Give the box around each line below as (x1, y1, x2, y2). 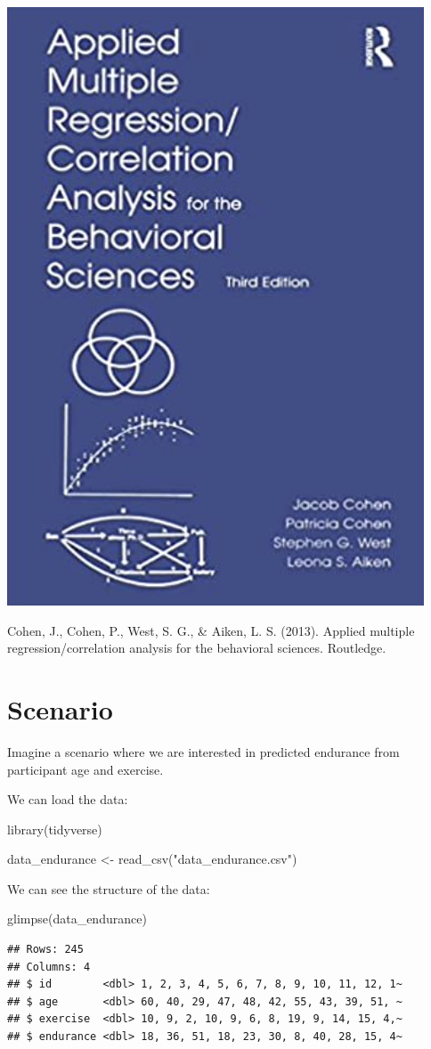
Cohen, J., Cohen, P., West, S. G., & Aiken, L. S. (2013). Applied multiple (7, 621, 415, 639)
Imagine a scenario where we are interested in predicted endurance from (7, 742, 400, 760)
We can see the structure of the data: (7, 879, 210, 898)
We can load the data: (7, 790, 128, 809)
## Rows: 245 (7, 943, 84, 956)
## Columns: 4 (7, 960, 91, 973)
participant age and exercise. (7, 760, 164, 778)
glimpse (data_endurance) (7, 909, 147, 928)
